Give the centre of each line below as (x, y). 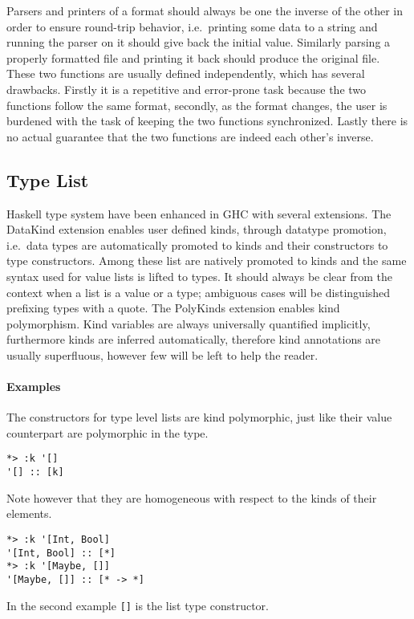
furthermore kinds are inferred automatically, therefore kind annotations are (194, 339)
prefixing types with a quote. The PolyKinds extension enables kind (173, 308)
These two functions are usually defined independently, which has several (186, 73)
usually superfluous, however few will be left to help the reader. (162, 354)
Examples (34, 387)
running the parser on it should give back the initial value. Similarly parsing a (199, 42)
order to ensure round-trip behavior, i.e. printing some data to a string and (192, 26)
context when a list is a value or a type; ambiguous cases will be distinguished (199, 292)
